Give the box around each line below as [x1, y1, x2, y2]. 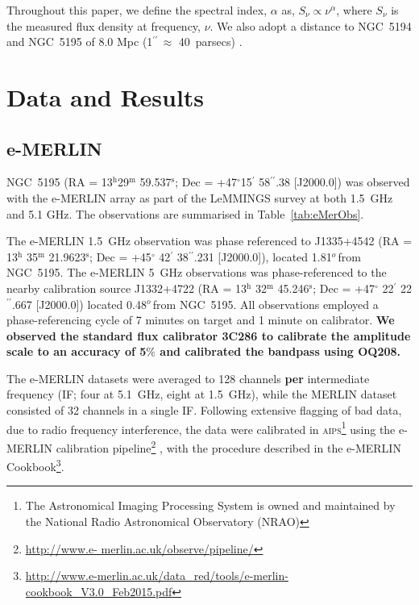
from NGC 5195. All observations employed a [152, 295, 379, 312]
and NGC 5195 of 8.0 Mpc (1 [6, 33, 153, 50]
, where [336, 2, 372, 18]
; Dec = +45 [89, 248, 151, 265]
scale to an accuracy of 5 [6, 343, 147, 360]
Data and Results [6, 80, 205, 113]
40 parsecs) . [178, 33, 243, 50]
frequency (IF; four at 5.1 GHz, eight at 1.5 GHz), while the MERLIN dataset [6, 386, 397, 403]
